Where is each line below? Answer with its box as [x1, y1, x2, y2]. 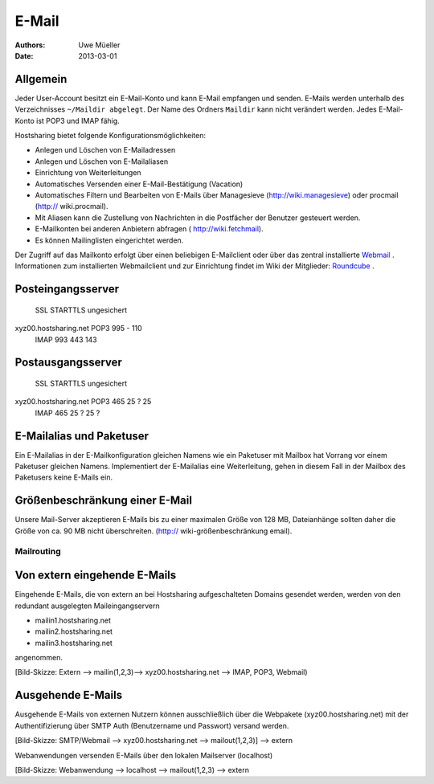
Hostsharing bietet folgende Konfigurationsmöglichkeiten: [14, 131, 207, 141]
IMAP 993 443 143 [35, 334, 97, 345]
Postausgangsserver [14, 356, 122, 370]
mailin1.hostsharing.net [35, 615, 112, 625]
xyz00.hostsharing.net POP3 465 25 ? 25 [14, 397, 152, 406]
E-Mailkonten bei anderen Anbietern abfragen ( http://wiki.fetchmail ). [35, 224, 264, 234]
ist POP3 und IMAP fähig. [36, 116, 120, 125]
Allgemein [14, 72, 68, 86]
